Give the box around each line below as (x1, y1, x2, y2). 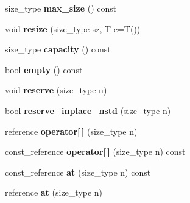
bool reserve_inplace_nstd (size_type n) (5, 104, 171, 116)
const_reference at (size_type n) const (5, 165, 151, 178)
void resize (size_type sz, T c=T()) (5, 22, 141, 35)
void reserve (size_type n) (5, 84, 107, 96)
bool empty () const (5, 63, 83, 76)
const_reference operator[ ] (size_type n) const (5, 145, 186, 158)
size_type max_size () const (5, 2, 117, 14)
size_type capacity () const (5, 43, 111, 55)
